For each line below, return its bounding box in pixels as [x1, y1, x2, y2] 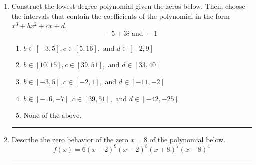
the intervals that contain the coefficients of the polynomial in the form [11, 10, 230, 21]
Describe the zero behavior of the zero [11, 134, 128, 144]
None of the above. [23, 112, 82, 120]
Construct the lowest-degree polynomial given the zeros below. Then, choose [11, 1, 245, 11]
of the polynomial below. [149, 134, 226, 144]
